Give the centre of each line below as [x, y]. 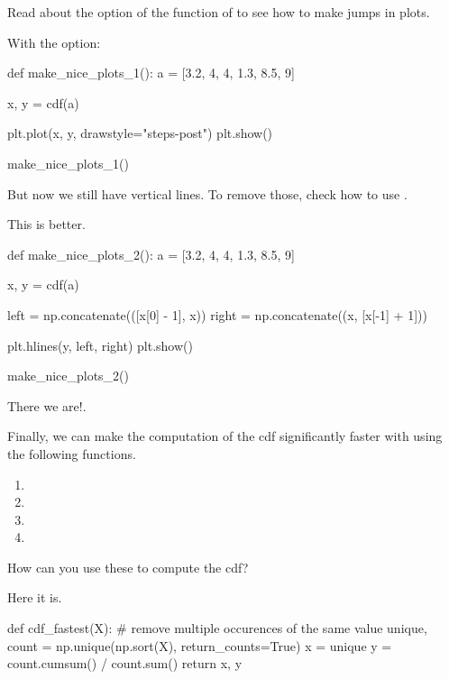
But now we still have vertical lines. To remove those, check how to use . [207, 193]
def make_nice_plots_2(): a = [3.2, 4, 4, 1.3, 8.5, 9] [151, 254]
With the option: [54, 42]
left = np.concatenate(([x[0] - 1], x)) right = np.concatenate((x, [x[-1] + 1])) [217, 314]
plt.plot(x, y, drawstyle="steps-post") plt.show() [140, 133]
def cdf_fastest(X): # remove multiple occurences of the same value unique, [217, 628]
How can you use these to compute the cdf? [128, 567]
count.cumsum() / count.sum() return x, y [125, 663]
